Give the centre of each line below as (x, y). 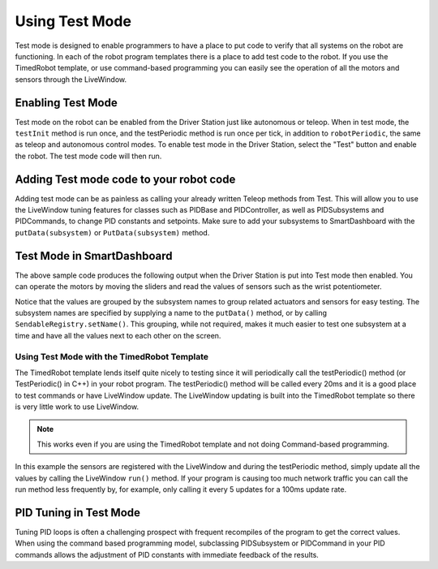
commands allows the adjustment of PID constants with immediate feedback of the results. (167, 554)
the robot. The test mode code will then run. (88, 156)
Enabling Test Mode (66, 103)
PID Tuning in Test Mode (78, 513)
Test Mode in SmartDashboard (94, 256)
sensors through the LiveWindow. (71, 79)
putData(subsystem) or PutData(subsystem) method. (112, 232)
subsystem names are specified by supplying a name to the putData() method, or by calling (171, 313)
